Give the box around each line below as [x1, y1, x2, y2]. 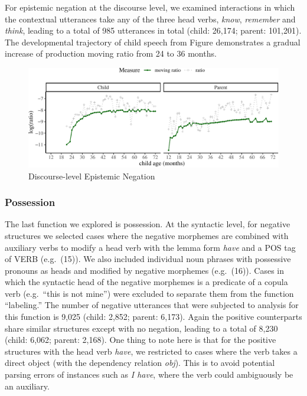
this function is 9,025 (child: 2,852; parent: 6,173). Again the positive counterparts [5, 310, 302, 323]
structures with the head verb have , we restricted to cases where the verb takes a [5, 345, 298, 357]
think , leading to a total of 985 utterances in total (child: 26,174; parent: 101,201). [5, 24, 302, 37]
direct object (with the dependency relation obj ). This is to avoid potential [5, 356, 275, 369]
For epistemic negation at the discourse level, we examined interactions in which [5, 1, 295, 13]
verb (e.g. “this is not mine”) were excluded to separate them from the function [5, 287, 294, 299]
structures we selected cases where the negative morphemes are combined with [5, 229, 289, 241]
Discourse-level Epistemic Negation [28, 169, 155, 182]
